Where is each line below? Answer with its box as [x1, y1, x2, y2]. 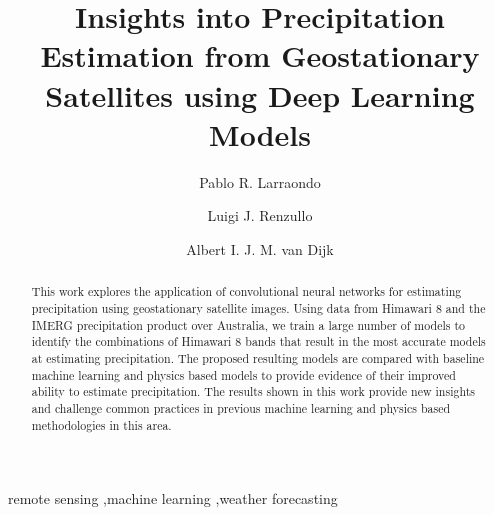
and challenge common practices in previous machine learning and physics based [31, 399, 451, 416]
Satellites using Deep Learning [45, 74, 475, 115]
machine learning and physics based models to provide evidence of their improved [31, 366, 456, 383]
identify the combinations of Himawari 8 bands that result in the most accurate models [31, 333, 486, 350]
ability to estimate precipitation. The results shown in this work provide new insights [31, 383, 475, 400]
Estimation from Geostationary [40, 35, 480, 76]
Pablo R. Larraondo [199, 171, 321, 192]
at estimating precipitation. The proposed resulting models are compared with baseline [31, 349, 485, 366]
